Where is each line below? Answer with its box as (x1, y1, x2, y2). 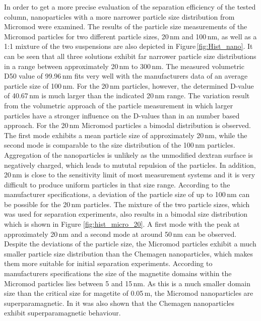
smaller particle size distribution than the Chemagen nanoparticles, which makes (4, 248, 253, 259)
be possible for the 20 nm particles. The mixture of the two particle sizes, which (4, 199, 250, 209)
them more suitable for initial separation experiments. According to (4, 258, 213, 269)
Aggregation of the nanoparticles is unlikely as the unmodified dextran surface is (4, 149, 253, 160)
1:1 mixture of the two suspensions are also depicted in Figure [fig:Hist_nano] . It (4, 41, 253, 51)
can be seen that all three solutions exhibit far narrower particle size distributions (4, 50, 256, 61)
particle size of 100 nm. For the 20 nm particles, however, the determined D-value (4, 80, 254, 91)
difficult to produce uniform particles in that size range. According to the (4, 179, 230, 189)
